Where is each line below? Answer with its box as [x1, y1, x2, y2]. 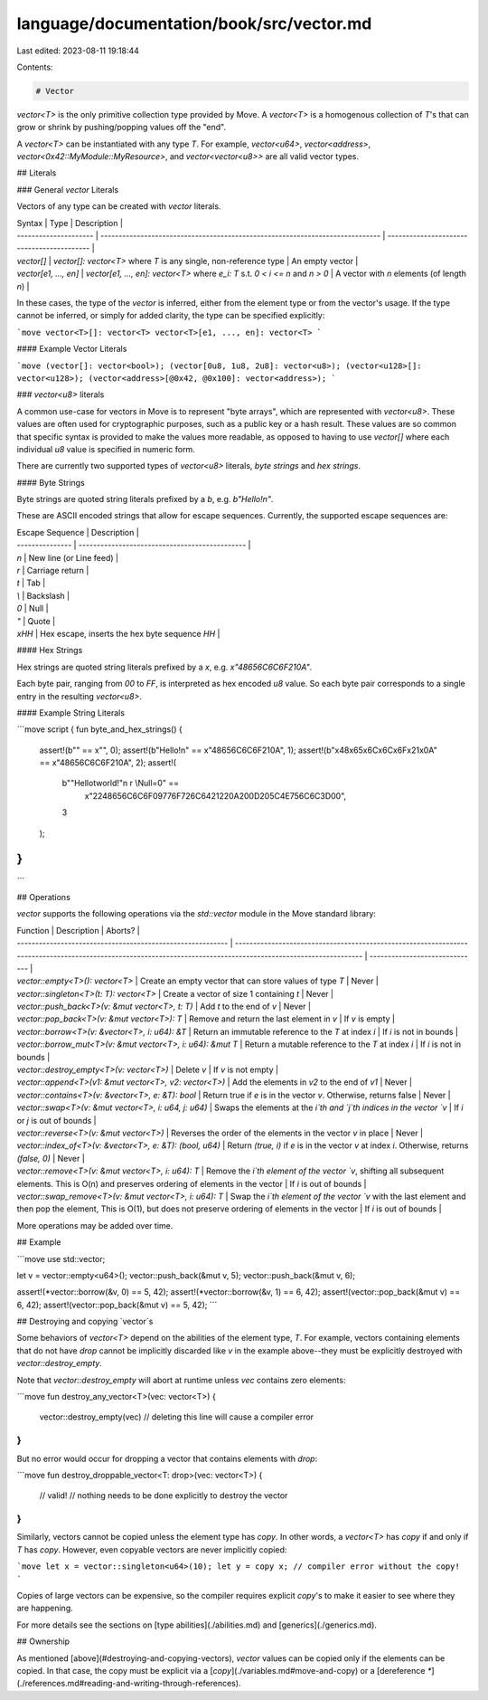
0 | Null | [16, 603, 49, 614]
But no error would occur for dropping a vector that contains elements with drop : [16, 1453, 318, 1464]
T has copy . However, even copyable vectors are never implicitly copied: [16, 1543, 287, 1555]
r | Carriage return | [16, 565, 89, 576]
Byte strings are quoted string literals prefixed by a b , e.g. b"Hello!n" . [16, 494, 274, 505]
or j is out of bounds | [16, 1115, 97, 1125]
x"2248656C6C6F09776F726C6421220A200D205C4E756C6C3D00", [84, 790, 347, 801]
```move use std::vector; [16, 1253, 106, 1264]
